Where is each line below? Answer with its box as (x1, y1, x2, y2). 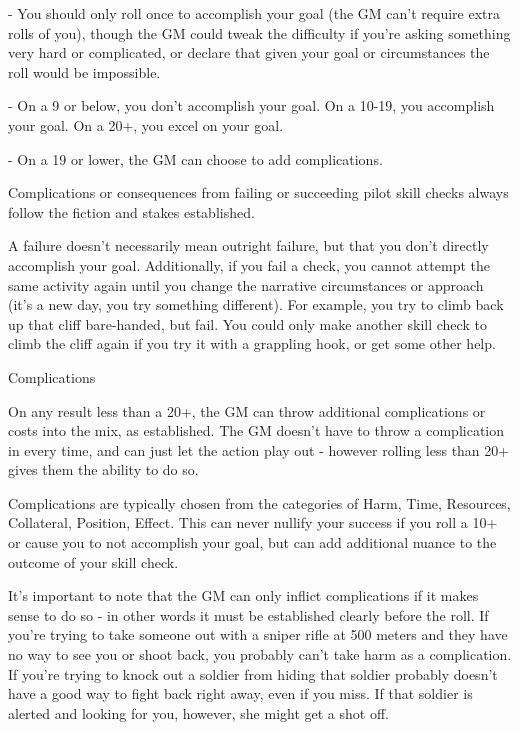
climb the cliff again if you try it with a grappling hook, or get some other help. (8, 333, 496, 354)
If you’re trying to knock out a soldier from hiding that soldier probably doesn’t (8, 663, 498, 684)
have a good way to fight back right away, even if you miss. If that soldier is (8, 683, 473, 704)
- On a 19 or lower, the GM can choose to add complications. (8, 148, 383, 169)
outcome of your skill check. (8, 551, 179, 572)
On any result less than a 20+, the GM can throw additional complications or (8, 400, 486, 421)
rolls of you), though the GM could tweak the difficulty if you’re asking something (8, 22, 511, 43)
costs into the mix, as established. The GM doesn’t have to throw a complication (8, 420, 505, 441)
